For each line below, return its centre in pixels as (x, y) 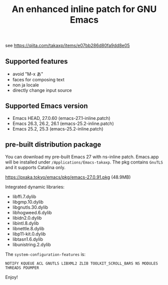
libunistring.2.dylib (32, 244)
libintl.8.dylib (26, 223)
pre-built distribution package (53, 145)
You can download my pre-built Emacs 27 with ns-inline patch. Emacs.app (82, 157)
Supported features (37, 61)
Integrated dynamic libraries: (35, 187)
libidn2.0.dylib (27, 218)
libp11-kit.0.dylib (29, 234)
